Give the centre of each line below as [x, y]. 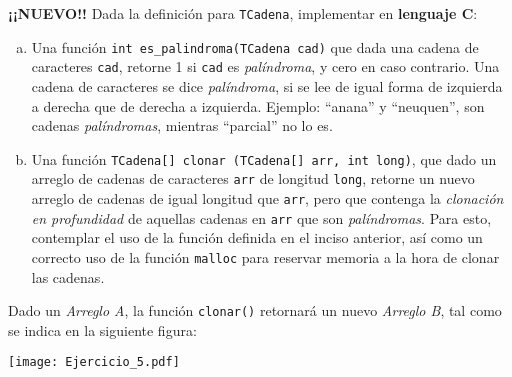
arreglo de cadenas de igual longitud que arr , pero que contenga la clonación [267, 198]
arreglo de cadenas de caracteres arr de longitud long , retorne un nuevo [253, 178]
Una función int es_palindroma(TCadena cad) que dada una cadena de [255, 46]
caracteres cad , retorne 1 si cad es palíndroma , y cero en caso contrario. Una [265, 66]
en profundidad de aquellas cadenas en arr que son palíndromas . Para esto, [261, 217]
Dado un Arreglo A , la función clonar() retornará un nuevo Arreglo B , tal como [255, 310]
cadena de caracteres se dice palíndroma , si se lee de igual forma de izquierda [267, 85]
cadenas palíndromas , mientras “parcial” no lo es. [182, 125]
